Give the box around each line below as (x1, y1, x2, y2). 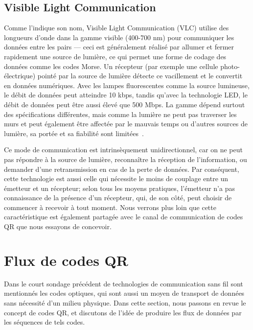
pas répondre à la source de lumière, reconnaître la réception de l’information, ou (4, 154, 247, 164)
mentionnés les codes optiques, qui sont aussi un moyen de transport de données (4, 288, 245, 298)
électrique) (4, 71, 36, 81)
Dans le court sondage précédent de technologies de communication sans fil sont (4, 278, 243, 288)
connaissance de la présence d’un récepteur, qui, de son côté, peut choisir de (4, 192, 232, 203)
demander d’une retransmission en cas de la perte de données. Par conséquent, (4, 164, 239, 174)
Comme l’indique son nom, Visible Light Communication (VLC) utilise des (4, 23, 229, 33)
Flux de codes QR (4, 250, 128, 270)
